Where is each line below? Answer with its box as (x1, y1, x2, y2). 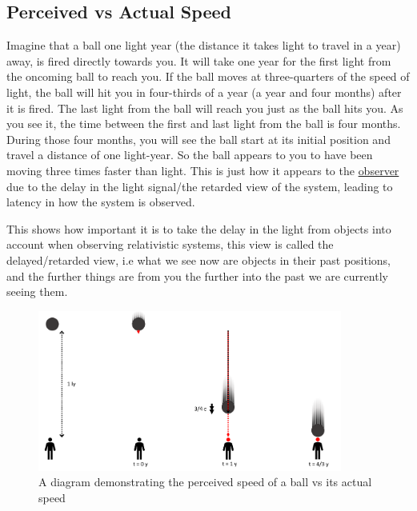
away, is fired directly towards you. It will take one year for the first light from (6, 52, 391, 69)
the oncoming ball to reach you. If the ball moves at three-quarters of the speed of (6, 68, 410, 85)
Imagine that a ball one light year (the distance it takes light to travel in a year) (6, 37, 401, 54)
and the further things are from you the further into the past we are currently (6, 267, 388, 284)
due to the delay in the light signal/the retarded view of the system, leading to (6, 178, 393, 194)
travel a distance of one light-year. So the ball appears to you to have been (6, 146, 373, 163)
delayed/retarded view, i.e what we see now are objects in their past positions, (6, 251, 391, 268)
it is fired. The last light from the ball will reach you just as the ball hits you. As (6, 99, 403, 116)
